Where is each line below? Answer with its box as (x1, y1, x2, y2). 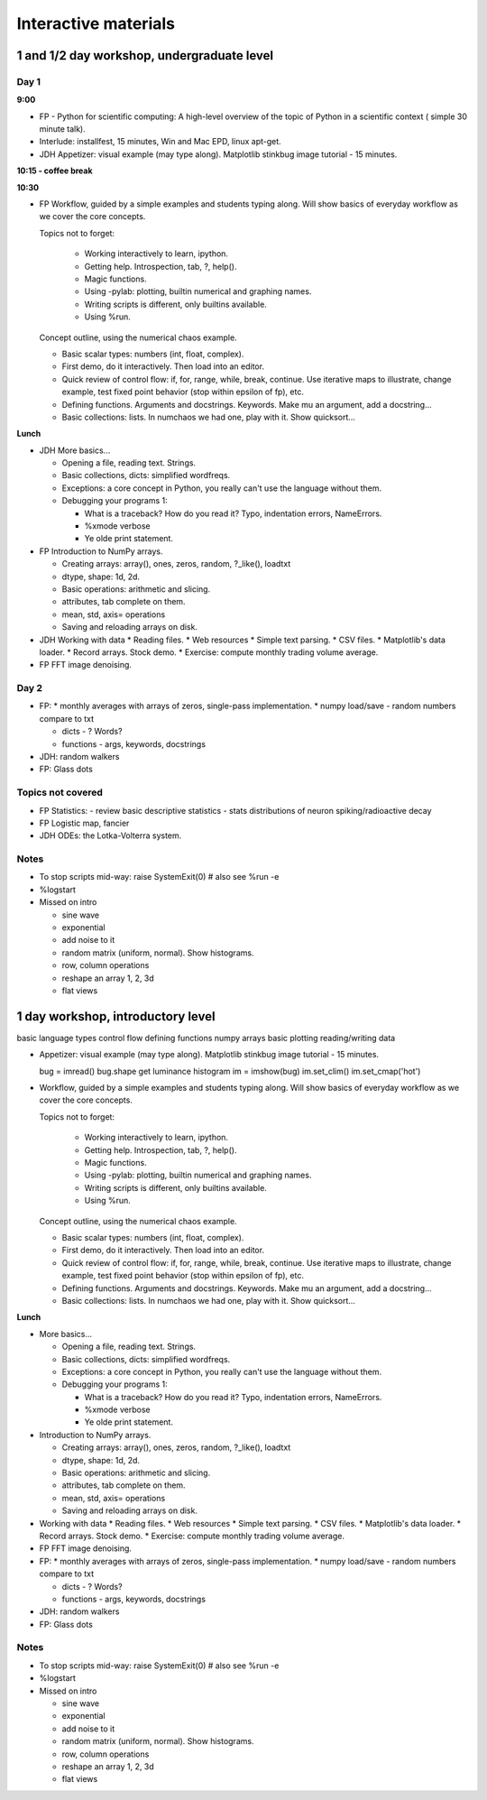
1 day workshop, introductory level (16, 1009, 216, 1024)
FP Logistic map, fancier (39, 817, 130, 828)
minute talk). (39, 124, 86, 134)
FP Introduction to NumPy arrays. (39, 546, 163, 557)
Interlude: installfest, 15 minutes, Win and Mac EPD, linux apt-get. (39, 136, 281, 147)
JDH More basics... (39, 445, 111, 456)
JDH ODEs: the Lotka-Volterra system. (39, 830, 182, 841)
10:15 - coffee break (16, 165, 94, 176)
